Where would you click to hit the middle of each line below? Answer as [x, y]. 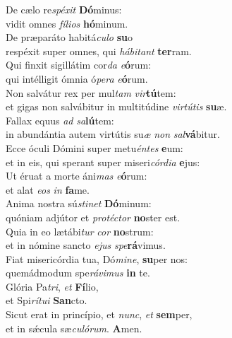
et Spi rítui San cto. [47, 300]
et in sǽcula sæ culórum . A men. [74, 328]
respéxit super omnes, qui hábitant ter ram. [99, 51]
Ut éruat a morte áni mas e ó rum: [77, 176]
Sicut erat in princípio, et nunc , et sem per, [99, 314]
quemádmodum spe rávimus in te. [78, 273]
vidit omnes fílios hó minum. [67, 23]
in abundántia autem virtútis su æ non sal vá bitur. [113, 134]
